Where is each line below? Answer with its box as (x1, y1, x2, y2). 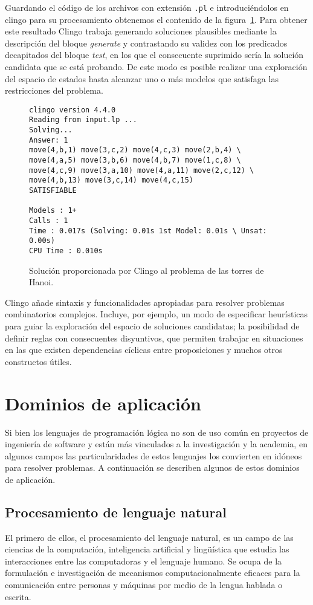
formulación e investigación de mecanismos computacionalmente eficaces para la (5, 566, 300, 579)
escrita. (5, 590, 31, 603)
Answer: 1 (29, 135, 68, 144)
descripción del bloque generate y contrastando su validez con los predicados (5, 36, 288, 49)
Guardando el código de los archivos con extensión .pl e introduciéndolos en (5, 1, 289, 13)
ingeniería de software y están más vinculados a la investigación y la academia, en (5, 438, 308, 450)
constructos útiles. (5, 355, 72, 367)
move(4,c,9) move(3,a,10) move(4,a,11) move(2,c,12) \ (29, 166, 254, 175)
